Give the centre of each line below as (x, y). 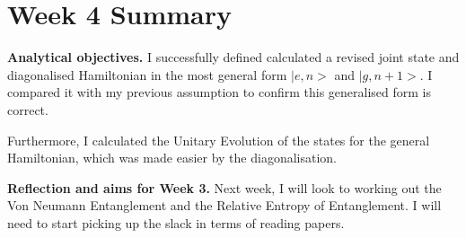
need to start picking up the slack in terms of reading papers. (176, 222)
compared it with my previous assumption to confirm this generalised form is (219, 92)
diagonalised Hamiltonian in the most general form (147, 74)
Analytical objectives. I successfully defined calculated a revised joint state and (233, 57)
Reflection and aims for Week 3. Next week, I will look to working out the (224, 187)
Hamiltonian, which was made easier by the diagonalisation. (172, 158)
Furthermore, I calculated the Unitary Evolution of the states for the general (219, 140)
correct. (28, 109)
